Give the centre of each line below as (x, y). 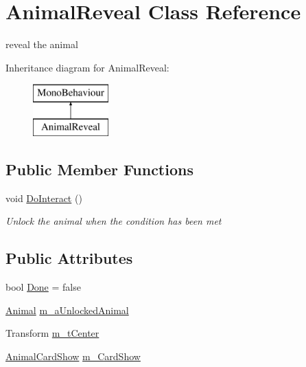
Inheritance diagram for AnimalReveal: (87, 67)
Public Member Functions (99, 169)
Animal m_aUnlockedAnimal (67, 310)
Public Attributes (69, 258)
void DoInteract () (44, 198)
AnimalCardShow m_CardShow (73, 356)
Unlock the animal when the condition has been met (114, 221)
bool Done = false (43, 287)
